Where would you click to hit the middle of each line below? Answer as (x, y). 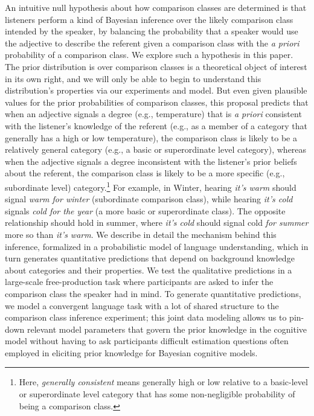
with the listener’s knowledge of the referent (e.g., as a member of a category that (156, 125)
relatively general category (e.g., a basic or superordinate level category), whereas (156, 149)
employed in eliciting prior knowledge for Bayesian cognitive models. (131, 352)
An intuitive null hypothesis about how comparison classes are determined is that (156, 7)
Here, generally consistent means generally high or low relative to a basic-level (163, 382)
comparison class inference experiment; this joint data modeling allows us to (146, 317)
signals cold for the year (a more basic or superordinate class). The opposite (145, 210)
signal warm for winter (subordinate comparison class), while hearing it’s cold (149, 199)
